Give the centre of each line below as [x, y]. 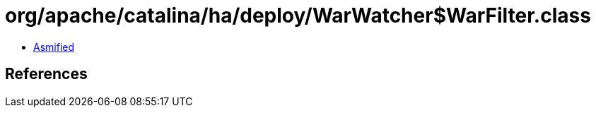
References [46, 74]
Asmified [54, 47]
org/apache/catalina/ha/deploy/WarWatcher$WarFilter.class [298, 16]
